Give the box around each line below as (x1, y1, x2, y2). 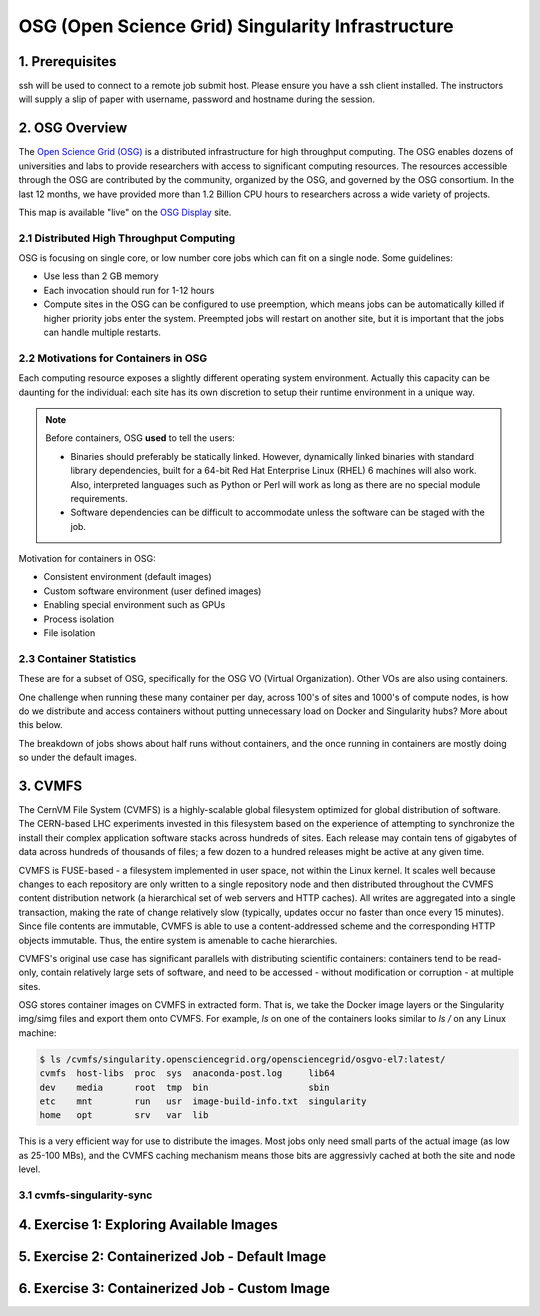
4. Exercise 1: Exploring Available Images (18, 1216, 279, 1233)
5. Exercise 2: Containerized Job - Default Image (18, 1248, 327, 1265)
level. (18, 1163, 41, 1175)
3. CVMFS (18, 777, 83, 794)
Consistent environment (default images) (43, 571, 212, 583)
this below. (18, 719, 64, 731)
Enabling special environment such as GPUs (43, 599, 226, 611)
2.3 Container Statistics (18, 651, 137, 665)
